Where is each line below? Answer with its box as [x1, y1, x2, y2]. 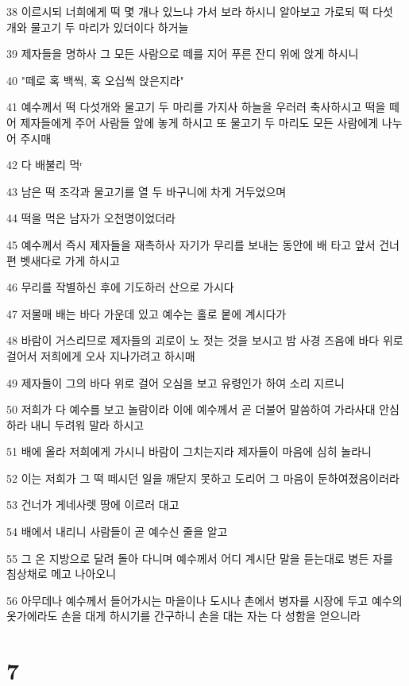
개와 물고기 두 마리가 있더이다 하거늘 [6, 18, 189, 35]
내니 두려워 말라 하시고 [30, 416, 145, 433]
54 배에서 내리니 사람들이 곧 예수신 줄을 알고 [6, 523, 228, 540]
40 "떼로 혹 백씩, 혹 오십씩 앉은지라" [6, 71, 184, 88]
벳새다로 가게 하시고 [20, 252, 120, 268]
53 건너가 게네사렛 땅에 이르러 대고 [6, 496, 179, 513]
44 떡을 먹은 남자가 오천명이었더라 [6, 210, 176, 226]
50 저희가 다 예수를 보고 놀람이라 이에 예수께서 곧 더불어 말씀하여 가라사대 [6, 401, 376, 418]
